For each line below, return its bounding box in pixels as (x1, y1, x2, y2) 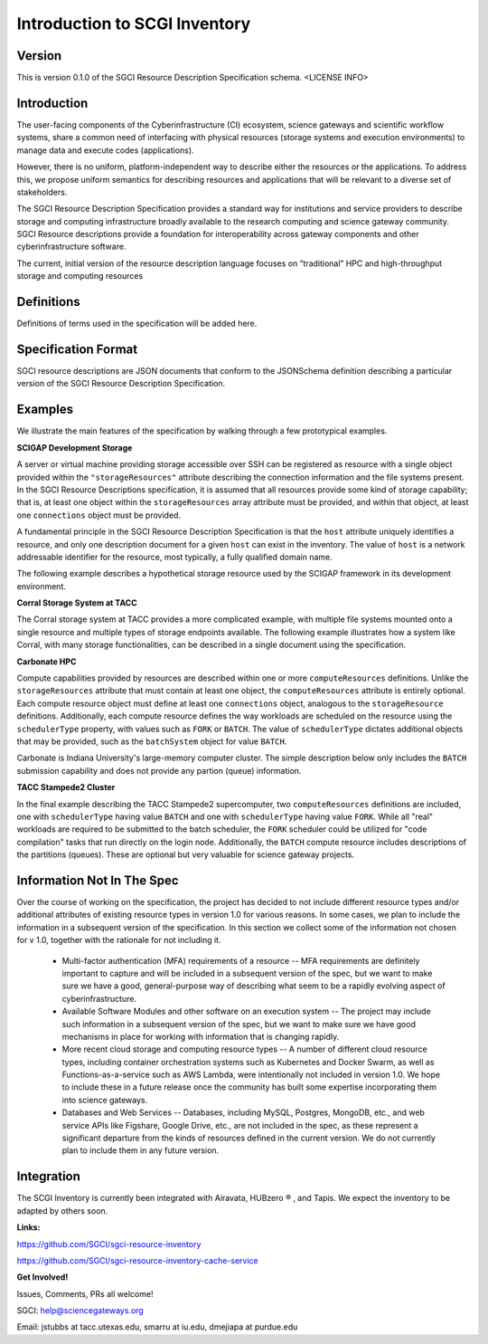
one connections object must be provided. (16, 510, 181, 520)
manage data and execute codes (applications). (16, 145, 194, 156)
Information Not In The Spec (16, 872, 180, 888)
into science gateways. (61, 1094, 148, 1105)
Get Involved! (16, 1272, 69, 1282)
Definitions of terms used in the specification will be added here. (16, 318, 258, 329)
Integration (16, 1168, 81, 1185)
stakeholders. (16, 186, 68, 197)
